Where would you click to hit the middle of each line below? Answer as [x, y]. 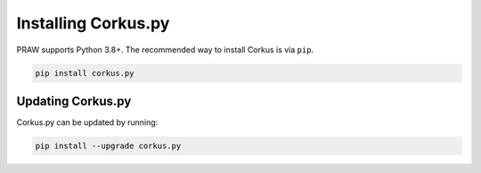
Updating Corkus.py [74, 101]
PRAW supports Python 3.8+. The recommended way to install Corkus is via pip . [165, 50]
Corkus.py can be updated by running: [87, 122]
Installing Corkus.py [93, 23]
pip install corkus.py [85, 73]
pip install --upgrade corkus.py [108, 146]
